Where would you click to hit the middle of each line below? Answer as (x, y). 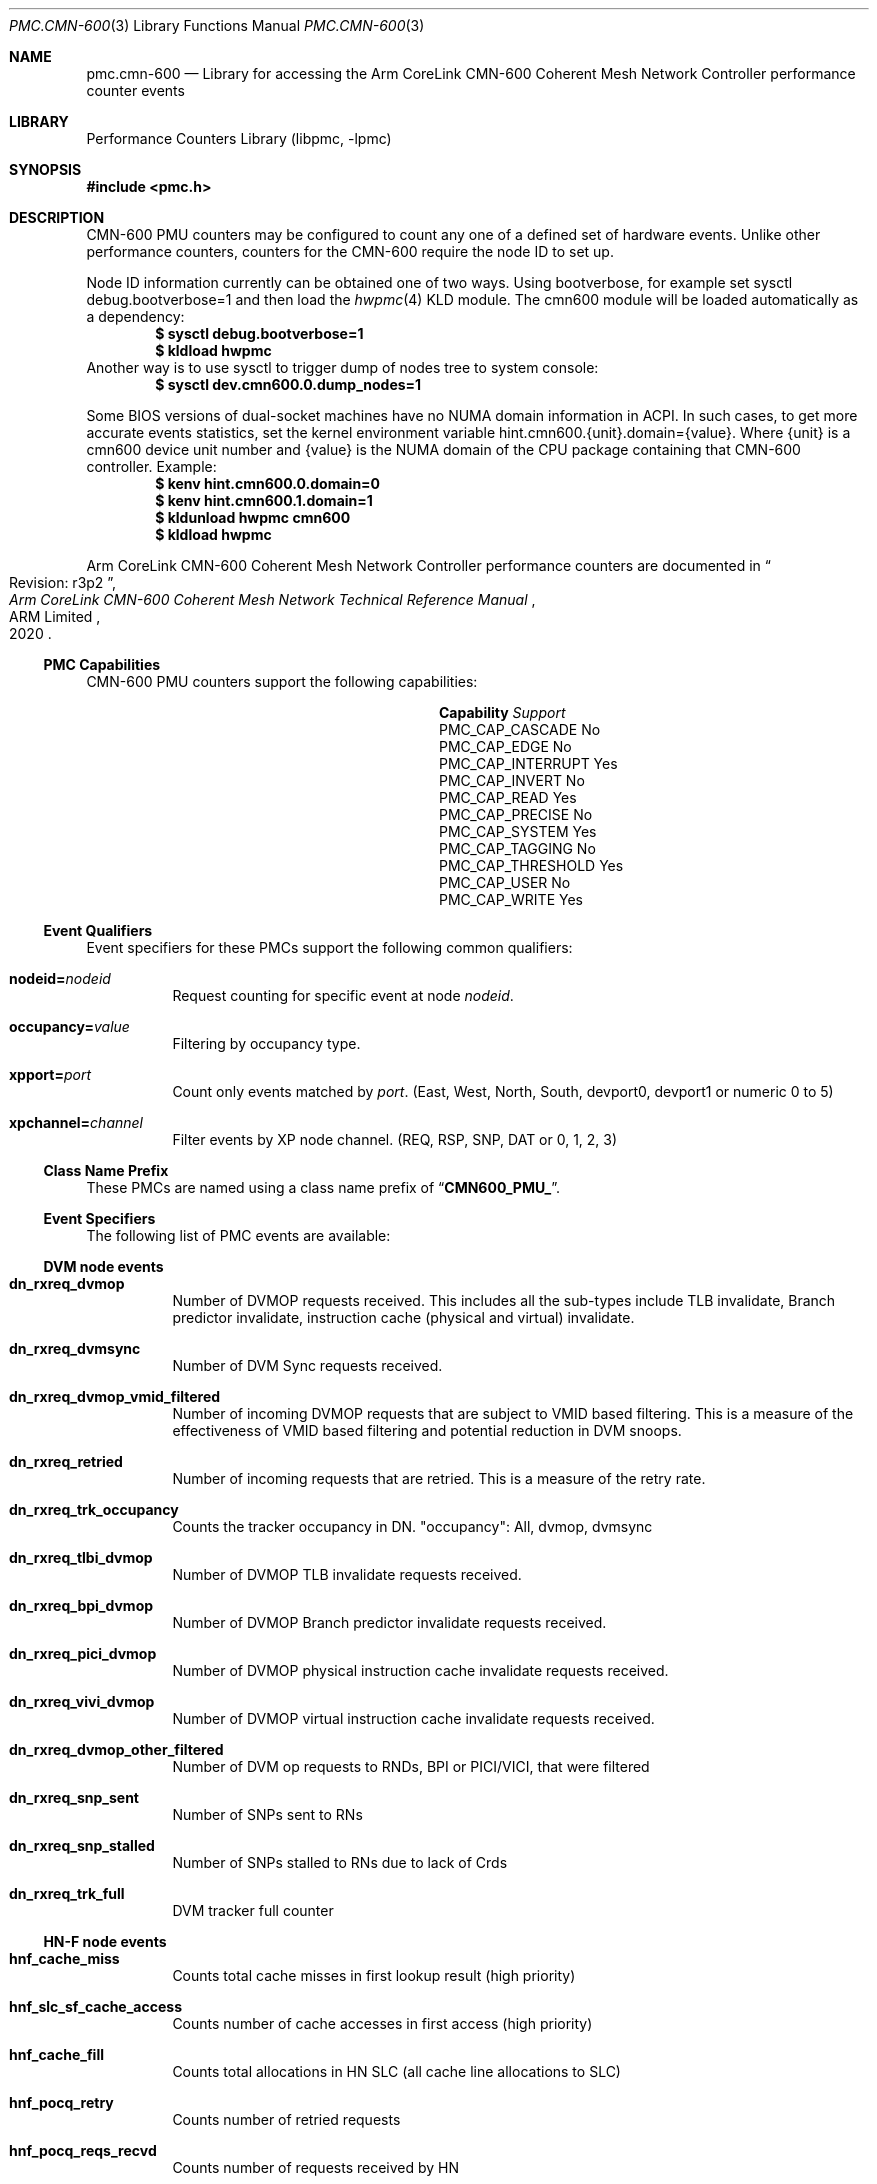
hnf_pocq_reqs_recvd (83, 2150)
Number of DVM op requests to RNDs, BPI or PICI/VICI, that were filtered (411, 1766)
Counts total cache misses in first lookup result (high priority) (374, 1975)
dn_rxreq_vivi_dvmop (82, 1701)
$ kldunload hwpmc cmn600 (253, 517)
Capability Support (502, 712)
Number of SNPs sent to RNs (267, 1814)
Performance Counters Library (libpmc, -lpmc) (239, 138)
